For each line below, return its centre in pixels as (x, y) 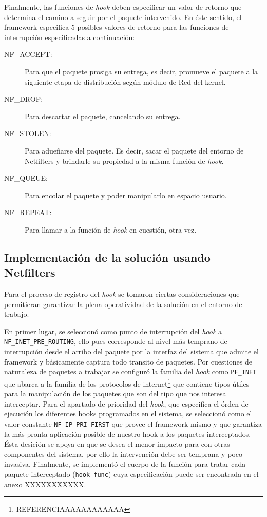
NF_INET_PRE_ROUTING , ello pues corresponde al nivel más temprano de (116, 341)
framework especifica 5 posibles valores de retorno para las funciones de (117, 27)
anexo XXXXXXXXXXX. (45, 484)
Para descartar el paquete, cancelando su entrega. (103, 116)
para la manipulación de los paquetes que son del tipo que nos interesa (115, 394)
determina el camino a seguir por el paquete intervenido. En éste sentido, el (123, 17)
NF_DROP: (24, 99)
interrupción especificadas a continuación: (70, 37)
